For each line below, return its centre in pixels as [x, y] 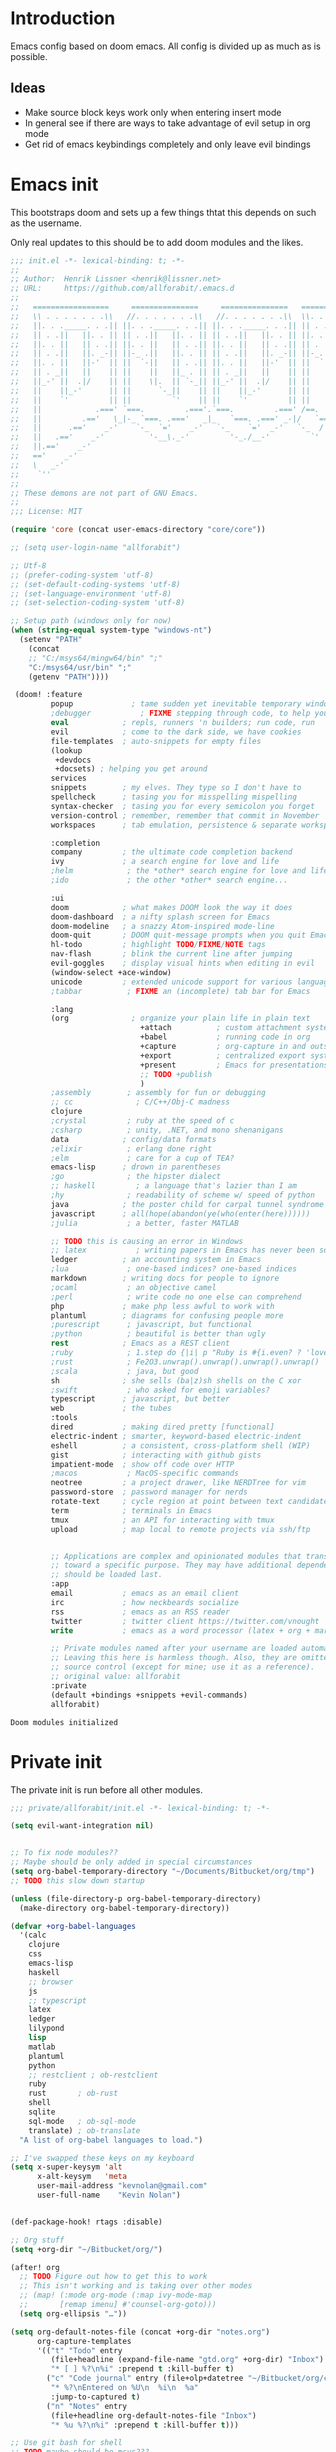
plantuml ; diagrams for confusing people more [167, 1315]
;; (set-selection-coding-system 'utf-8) [98, 603]
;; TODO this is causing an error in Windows [147, 1241]
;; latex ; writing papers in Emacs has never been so [189, 1250]
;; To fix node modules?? [64, 1853]
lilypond [46, 2028]
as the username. [46, 223]
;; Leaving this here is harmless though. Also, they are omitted [191, 1658]
